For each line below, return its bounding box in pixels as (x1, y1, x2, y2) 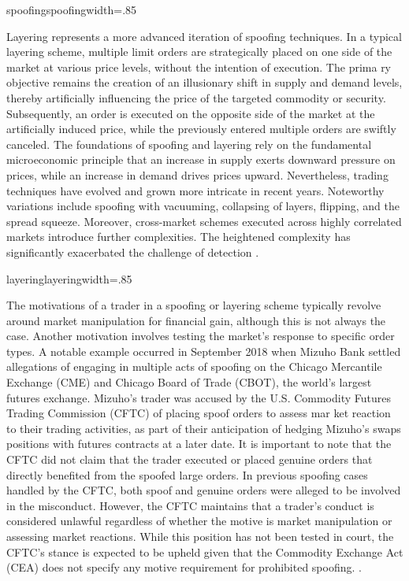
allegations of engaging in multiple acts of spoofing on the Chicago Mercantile (6, 358, 382, 375)
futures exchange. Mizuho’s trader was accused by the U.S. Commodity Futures (6, 389, 392, 405)
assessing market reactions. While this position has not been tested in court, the (6, 528, 394, 544)
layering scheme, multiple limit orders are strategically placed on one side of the (6, 43, 392, 60)
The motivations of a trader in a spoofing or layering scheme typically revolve (6, 297, 381, 313)
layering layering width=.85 (6, 270, 132, 287)
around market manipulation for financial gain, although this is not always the (6, 312, 386, 328)
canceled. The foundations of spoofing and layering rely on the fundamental (6, 135, 372, 152)
